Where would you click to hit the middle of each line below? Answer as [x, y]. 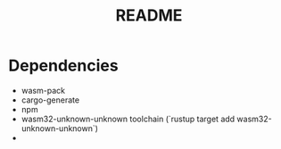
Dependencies [63, 66]
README [149, 16]
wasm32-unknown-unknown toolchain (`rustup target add [128, 119]
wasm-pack [43, 90]
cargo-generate [50, 100]
